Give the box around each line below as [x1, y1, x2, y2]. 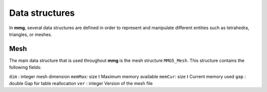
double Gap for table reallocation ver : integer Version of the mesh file [9, 81, 153, 87]
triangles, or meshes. [9, 31, 52, 37]
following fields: [9, 64, 42, 70]
